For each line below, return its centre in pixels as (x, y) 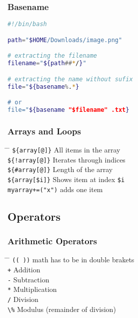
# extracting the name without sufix (70, 79)
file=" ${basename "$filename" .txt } (68, 110)
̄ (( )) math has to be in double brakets (71, 260)
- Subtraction (28, 279)
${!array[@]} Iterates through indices (66, 159)
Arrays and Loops (44, 131)
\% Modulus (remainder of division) (62, 309)
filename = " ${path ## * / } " (47, 63)
